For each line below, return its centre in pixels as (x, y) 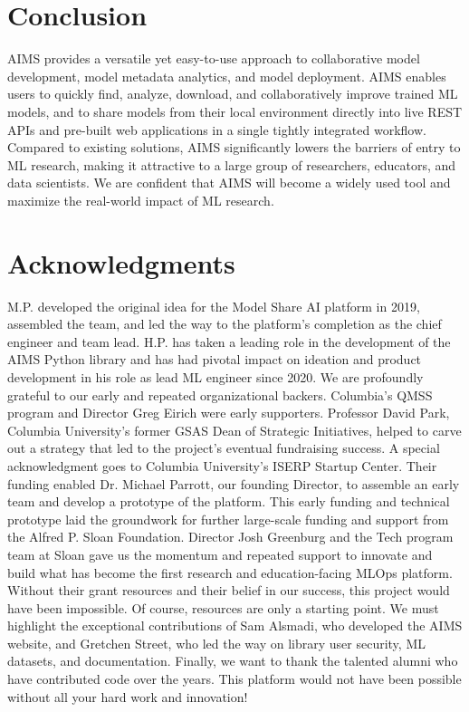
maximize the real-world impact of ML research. (141, 200)
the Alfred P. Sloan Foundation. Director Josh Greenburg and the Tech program (230, 537)
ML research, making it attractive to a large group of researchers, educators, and (232, 164)
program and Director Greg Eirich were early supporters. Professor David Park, (229, 413)
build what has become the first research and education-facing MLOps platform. (230, 572)
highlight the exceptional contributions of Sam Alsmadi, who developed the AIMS (235, 625)
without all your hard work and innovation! (128, 696)
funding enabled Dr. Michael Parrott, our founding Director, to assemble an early (234, 483)
